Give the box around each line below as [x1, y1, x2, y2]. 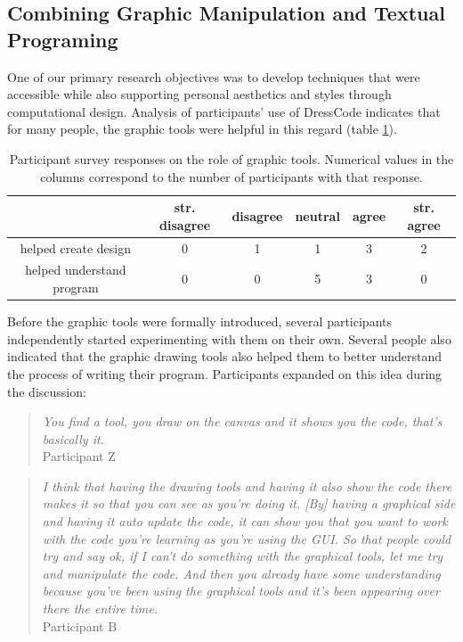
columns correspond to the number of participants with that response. [40, 167, 423, 185]
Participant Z [42, 447, 116, 465]
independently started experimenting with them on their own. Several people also [7, 329, 451, 348]
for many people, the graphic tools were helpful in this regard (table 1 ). [7, 119, 397, 138]
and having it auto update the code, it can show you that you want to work [42, 512, 448, 531]
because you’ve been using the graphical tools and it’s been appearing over [42, 581, 440, 600]
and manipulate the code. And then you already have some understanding [42, 564, 441, 582]
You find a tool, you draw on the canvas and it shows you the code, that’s [42, 412, 443, 431]
